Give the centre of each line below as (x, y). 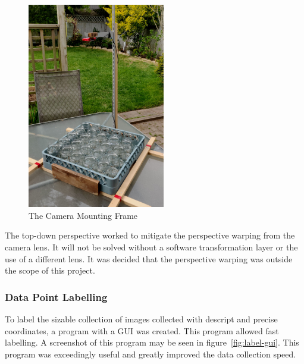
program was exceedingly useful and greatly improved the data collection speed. (151, 354)
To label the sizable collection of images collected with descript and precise (141, 318)
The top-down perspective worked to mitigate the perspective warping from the (150, 235)
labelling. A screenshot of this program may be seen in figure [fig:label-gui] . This (152, 342)
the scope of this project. (50, 270)
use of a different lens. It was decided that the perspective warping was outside (149, 258)
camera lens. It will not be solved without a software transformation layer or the (151, 247)
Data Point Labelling (56, 296)
